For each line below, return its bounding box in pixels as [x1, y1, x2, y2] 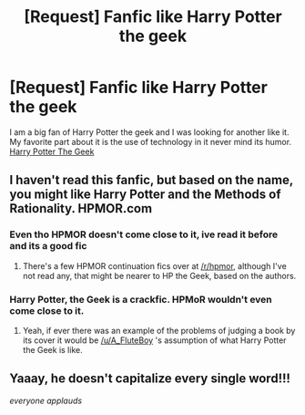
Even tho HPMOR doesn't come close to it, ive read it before [9, 228, 279, 241]
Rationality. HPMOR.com [9, 201, 153, 216]
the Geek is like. [22, 344, 84, 355]
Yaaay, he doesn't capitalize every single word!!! [9, 371, 291, 387]
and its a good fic [9, 240, 87, 253]
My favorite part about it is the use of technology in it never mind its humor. [9, 136, 292, 147]
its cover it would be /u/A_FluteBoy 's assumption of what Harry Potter [22, 335, 287, 346]
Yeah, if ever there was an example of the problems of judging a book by [22, 325, 296, 336]
